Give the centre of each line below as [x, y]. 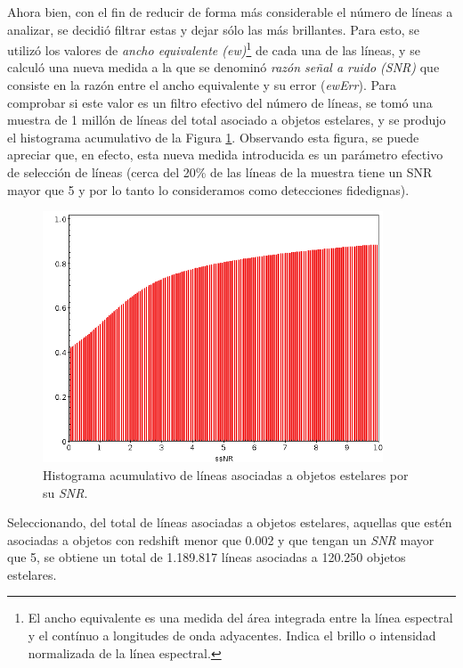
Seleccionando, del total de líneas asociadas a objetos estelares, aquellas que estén [230, 522]
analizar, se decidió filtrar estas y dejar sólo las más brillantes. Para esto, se [214, 29]
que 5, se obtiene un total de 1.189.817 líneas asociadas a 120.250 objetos [207, 557]
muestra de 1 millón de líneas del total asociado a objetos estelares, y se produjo [227, 120]
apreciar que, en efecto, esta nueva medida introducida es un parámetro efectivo [225, 155]
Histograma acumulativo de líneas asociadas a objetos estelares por [226, 474]
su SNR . [65, 492]
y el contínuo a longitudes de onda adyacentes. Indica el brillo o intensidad [232, 635]
